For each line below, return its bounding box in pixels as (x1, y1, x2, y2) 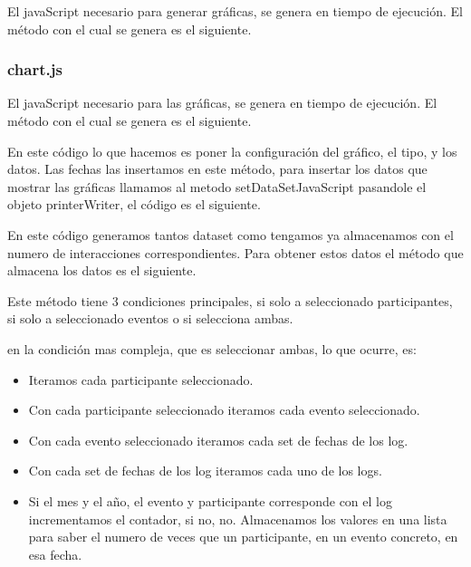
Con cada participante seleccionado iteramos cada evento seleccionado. (28, 400, 420, 419)
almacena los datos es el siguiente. (7, 261, 197, 280)
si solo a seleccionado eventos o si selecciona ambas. (7, 309, 293, 328)
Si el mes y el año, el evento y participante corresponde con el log (28, 491, 392, 510)
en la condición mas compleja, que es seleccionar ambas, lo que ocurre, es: (7, 339, 417, 358)
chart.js (7, 58, 62, 81)
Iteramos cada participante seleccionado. (28, 370, 254, 389)
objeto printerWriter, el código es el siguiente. (7, 195, 261, 214)
